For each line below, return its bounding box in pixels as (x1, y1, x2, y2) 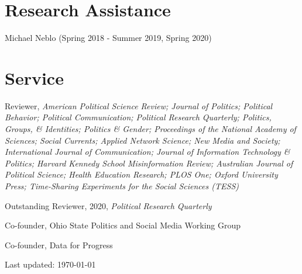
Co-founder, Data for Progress (5, 238, 113, 251)
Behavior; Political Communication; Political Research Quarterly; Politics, (5, 111, 272, 123)
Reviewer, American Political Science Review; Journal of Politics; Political (5, 99, 273, 112)
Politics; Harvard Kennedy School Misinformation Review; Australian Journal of (5, 157, 293, 169)
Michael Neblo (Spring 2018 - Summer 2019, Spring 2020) (5, 32, 212, 44)
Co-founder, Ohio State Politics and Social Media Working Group (5, 219, 241, 231)
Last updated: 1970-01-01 (5, 258, 96, 270)
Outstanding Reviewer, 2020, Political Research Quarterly (5, 199, 212, 211)
